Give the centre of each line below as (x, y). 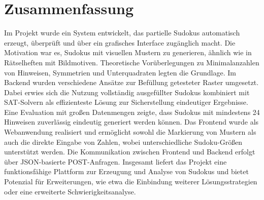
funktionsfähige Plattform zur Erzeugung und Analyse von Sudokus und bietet (126, 171)
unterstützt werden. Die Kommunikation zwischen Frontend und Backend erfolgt (130, 152)
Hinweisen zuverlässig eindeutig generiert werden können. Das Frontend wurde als (131, 122)
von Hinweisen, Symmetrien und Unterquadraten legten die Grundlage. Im (120, 72)
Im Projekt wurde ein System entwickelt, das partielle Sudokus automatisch (122, 33)
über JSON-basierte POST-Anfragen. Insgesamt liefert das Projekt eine (115, 161)
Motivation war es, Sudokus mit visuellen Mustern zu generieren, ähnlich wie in (128, 52)
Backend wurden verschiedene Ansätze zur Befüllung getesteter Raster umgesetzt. (131, 82)
